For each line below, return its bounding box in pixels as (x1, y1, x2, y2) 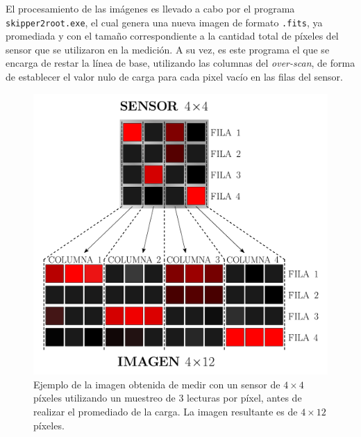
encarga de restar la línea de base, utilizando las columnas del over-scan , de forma (6, 56, 355, 70)
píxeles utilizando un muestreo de (33, 390, 176, 405)
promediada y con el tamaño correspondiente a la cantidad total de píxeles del (6, 28, 339, 43)
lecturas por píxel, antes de (187, 390, 302, 405)
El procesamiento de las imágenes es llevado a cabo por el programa (6, 1, 295, 15)
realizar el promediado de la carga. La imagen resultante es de (33, 404, 298, 418)
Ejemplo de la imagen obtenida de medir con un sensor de (33, 377, 280, 391)
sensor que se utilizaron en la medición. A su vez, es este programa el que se (6, 42, 330, 56)
